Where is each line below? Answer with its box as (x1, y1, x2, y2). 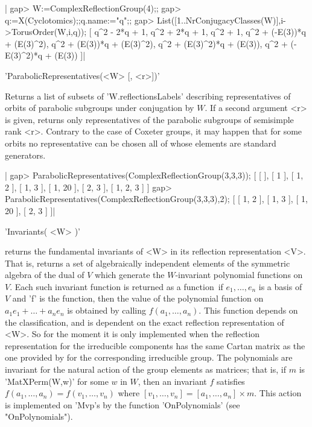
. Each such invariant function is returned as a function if (10, 280, 223, 293)
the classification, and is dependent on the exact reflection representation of (5, 315, 284, 328)
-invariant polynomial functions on (175, 268, 303, 281)
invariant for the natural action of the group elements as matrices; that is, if (5, 363, 287, 376)
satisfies (216, 375, 245, 387)
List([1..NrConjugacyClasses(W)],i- (157, 13, 286, 26)
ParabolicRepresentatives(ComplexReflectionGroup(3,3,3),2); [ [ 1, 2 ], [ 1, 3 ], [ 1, (5, 192, 308, 205)
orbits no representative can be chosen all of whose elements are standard (5, 136, 276, 149)
